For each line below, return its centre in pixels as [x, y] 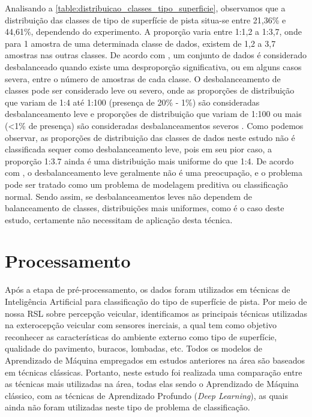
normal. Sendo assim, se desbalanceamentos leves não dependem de [128, 196]
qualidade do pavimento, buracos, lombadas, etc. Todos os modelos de [133, 348]
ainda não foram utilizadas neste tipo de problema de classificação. [127, 407]
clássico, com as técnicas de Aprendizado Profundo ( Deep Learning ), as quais [147, 395]
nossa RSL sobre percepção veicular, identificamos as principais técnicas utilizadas [156, 313]
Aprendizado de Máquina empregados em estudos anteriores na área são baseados [155, 360]
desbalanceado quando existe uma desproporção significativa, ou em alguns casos [153, 66]
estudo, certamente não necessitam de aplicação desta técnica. [119, 219]
